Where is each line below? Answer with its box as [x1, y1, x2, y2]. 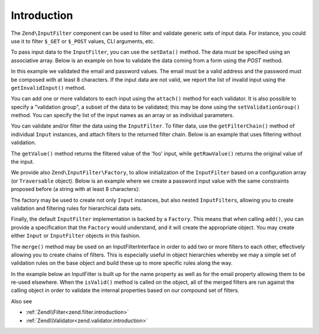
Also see [11, 297, 32, 304]
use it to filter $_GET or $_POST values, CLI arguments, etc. [11, 37, 155, 44]
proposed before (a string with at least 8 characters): [11, 186, 140, 193]
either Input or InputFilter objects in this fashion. [11, 232, 141, 239]
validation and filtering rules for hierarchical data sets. [11, 205, 142, 212]
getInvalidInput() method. [11, 84, 86, 91]
